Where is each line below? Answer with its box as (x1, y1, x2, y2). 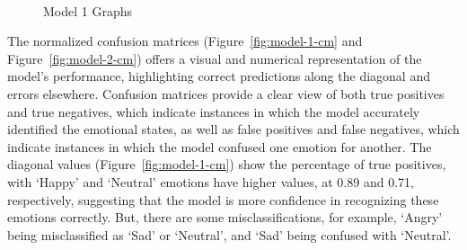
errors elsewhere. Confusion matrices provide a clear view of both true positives (7, 84, 445, 103)
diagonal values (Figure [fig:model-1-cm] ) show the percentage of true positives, (7, 155, 446, 174)
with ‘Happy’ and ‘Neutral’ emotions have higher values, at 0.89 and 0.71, (7, 172, 414, 191)
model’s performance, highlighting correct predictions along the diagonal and (7, 67, 430, 85)
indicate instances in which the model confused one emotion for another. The (7, 137, 432, 156)
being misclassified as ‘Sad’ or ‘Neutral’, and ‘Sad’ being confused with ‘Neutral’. (7, 225, 452, 244)
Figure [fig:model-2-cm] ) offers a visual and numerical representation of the (7, 49, 422, 67)
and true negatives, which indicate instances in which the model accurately (7, 102, 420, 121)
